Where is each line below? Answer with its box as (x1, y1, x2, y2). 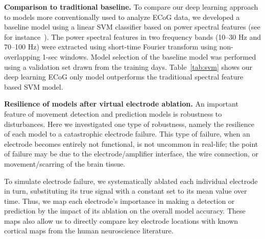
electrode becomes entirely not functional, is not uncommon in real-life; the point (4, 138, 258, 149)
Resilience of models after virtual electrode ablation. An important (4, 98, 238, 109)
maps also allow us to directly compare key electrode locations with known (4, 215, 238, 226)
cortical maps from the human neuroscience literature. (4, 225, 174, 236)
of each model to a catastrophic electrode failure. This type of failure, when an (4, 128, 250, 139)
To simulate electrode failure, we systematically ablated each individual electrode (4, 175, 258, 186)
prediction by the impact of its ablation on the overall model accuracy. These (4, 205, 246, 216)
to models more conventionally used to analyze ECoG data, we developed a (4, 11, 240, 22)
